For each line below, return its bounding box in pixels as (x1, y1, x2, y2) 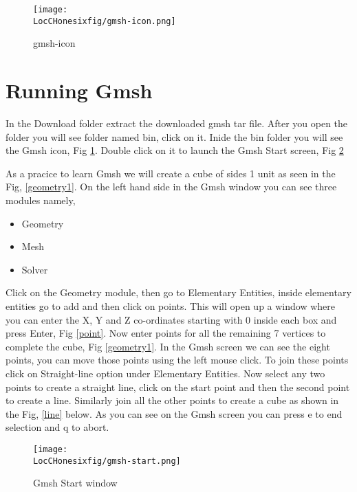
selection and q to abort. (6, 420, 109, 434)
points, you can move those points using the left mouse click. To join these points (6, 353, 349, 367)
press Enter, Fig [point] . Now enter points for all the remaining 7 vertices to (6, 326, 326, 340)
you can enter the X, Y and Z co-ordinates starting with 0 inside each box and (6, 312, 337, 326)
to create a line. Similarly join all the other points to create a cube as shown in (6, 393, 339, 407)
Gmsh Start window (33, 476, 118, 490)
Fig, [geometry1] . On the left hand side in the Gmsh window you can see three (6, 179, 337, 194)
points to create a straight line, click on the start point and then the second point (6, 379, 350, 394)
